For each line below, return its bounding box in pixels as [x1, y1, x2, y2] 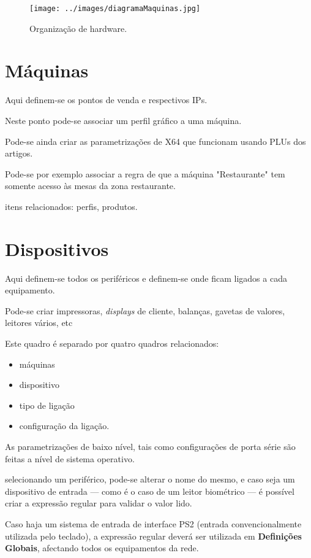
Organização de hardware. [29, 21, 127, 34]
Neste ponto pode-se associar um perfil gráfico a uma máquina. [5, 114, 242, 126]
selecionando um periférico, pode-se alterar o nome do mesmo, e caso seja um [5, 473, 295, 486]
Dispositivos [5, 236, 109, 261]
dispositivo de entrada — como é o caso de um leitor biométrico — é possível [5, 484, 294, 497]
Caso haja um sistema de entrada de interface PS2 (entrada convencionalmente [5, 517, 302, 530]
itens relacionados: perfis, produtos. [5, 200, 138, 212]
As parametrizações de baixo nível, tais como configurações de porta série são [5, 440, 296, 452]
